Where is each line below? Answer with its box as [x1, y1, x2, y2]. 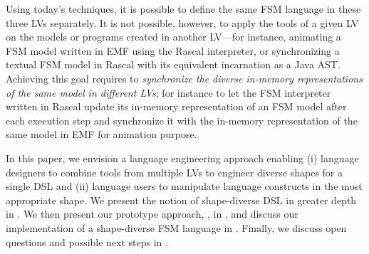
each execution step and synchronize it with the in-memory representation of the [6, 112, 358, 127]
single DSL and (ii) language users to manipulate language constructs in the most [6, 179, 363, 194]
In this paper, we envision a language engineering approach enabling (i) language [6, 150, 359, 165]
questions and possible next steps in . [6, 234, 168, 249]
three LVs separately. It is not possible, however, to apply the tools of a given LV [6, 15, 359, 30]
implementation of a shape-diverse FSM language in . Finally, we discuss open [6, 220, 347, 235]
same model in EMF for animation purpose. [6, 127, 197, 142]
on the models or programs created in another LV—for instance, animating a [6, 29, 341, 44]
